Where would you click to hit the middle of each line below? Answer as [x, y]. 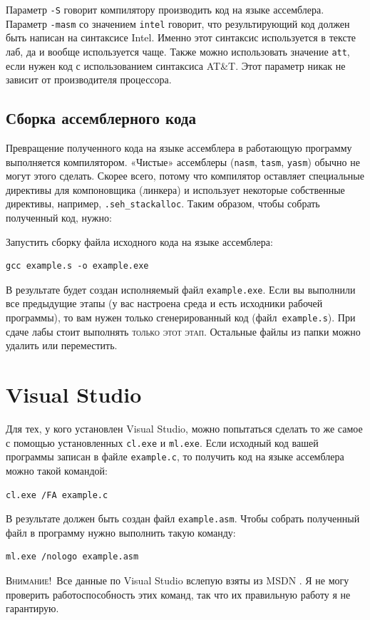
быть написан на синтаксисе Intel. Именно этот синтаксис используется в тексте [181, 37]
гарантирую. [32, 608]
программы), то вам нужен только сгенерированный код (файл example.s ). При [181, 317]
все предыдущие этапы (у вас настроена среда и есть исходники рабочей [164, 303]
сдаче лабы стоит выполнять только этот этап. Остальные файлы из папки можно [183, 331]
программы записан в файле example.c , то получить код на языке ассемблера [175, 456]
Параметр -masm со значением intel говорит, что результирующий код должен [178, 23]
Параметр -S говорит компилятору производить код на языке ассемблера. [165, 9]
